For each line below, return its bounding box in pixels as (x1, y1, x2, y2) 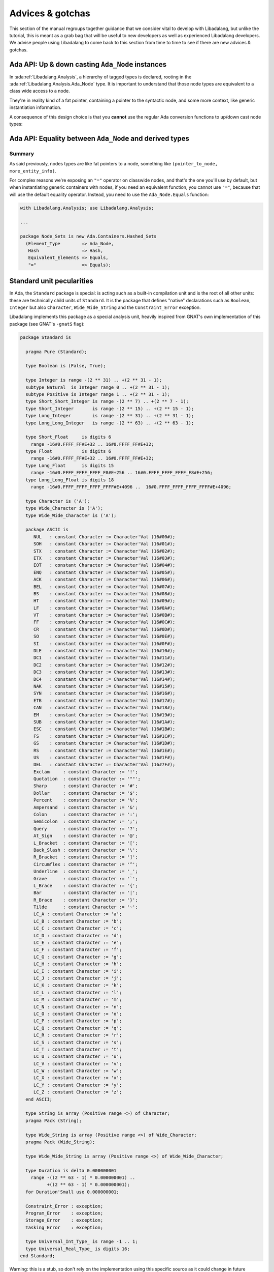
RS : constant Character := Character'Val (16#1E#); (33, 747, 176, 753)
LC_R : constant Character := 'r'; (33, 1032, 122, 1038)
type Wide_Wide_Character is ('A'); (25, 512, 117, 518)
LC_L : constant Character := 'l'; (33, 990, 122, 995)
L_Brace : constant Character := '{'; (33, 883, 138, 888)
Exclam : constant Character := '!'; (33, 769, 138, 774)
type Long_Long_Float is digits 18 (25, 477, 114, 483)
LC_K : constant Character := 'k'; (33, 982, 122, 988)
